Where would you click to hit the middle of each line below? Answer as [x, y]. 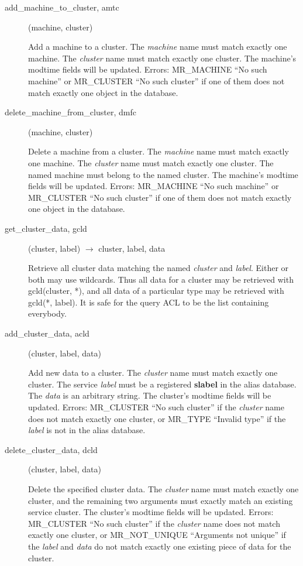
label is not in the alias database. [87, 430]
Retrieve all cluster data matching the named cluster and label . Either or [159, 268]
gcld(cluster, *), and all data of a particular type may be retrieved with [156, 291]
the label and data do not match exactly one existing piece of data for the [160, 546]
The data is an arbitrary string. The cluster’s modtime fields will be [150, 395]
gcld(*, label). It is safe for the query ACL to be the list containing [149, 302]
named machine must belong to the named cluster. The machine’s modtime [163, 174]
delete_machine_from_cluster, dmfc [70, 112]
